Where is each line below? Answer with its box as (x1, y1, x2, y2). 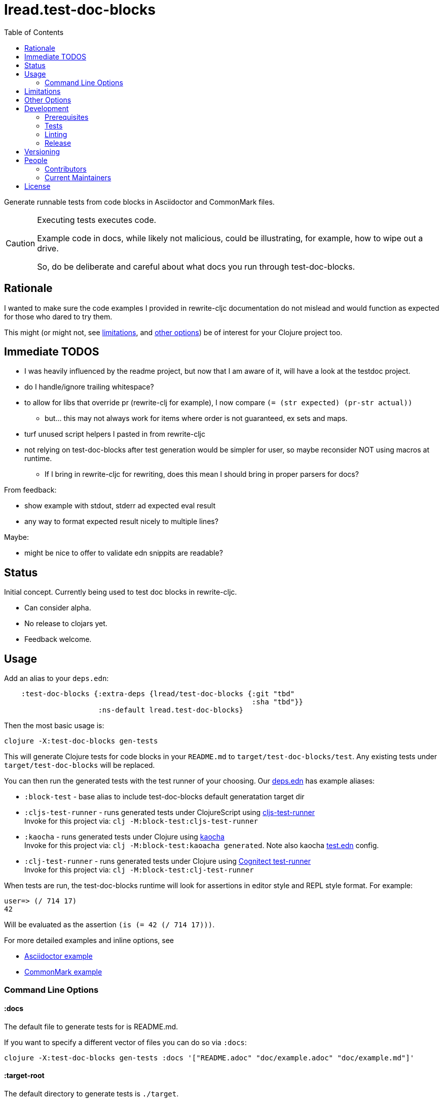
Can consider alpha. (24, 603, 91, 612)
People (24, 155, 48, 165)
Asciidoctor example (24, 952, 93, 961)
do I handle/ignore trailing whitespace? (24, 382, 154, 392)
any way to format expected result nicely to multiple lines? (24, 517, 218, 526)
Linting (45, 129, 67, 139)
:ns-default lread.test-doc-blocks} (98, 706, 244, 715)
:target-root (4, 1071, 45, 1080)
